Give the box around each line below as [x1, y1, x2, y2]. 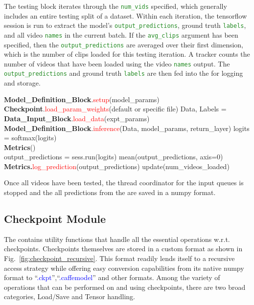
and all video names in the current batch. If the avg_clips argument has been [4, 29, 238, 40]
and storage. [4, 78, 41, 88]
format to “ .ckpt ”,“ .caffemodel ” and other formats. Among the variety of [4, 272, 220, 283]
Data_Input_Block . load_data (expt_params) [4, 113, 150, 123]
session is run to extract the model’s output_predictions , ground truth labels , [4, 20, 246, 30]
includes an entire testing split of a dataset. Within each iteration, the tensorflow [4, 10, 247, 21]
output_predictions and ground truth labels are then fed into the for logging [4, 68, 243, 78]
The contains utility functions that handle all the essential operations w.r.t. [4, 234, 230, 244]
